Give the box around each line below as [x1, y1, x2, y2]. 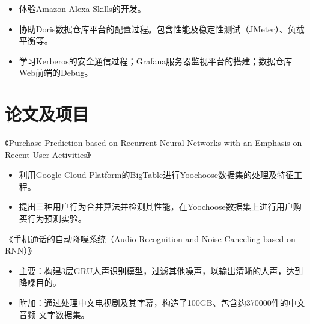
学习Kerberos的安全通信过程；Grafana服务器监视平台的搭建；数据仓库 [19, 54, 293, 67]
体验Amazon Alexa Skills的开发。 [19, 2, 146, 14]
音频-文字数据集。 [19, 308, 90, 320]
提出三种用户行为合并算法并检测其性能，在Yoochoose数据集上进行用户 [19, 200, 293, 213]
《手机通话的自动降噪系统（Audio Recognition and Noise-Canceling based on [5, 232, 296, 245]
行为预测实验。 [27, 212, 87, 225]
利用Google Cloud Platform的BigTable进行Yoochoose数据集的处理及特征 [19, 168, 294, 181]
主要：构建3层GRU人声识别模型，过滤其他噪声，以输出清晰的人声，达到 [19, 264, 303, 277]
